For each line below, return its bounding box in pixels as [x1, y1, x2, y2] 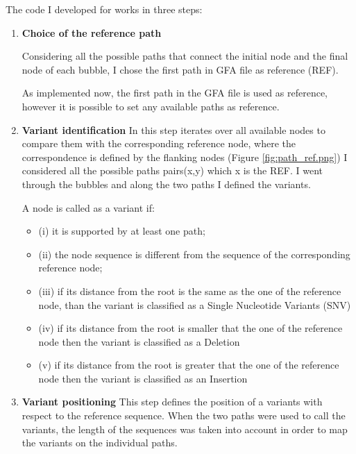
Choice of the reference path [22, 25, 162, 40]
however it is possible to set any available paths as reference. [22, 99, 280, 113]
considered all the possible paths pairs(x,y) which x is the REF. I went [22, 163, 323, 178]
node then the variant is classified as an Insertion [38, 371, 248, 385]
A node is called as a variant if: [22, 200, 155, 215]
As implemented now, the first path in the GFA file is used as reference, [22, 85, 328, 100]
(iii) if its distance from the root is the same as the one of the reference [38, 283, 341, 298]
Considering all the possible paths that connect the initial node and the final [22, 49, 348, 63]
